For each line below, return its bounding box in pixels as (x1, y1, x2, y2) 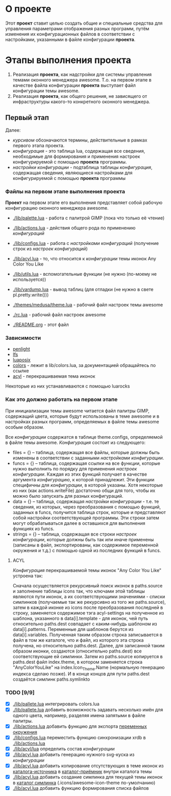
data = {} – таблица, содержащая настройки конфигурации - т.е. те (12, 498, 159, 504)
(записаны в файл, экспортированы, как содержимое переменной (12, 542, 159, 548)
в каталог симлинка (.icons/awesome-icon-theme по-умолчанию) (12, 780, 156, 786)
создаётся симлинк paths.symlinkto (12, 676, 90, 682)
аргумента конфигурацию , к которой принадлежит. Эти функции (12, 476, 155, 482)
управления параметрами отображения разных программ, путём (5, 25, 150, 31)
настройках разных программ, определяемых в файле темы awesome (5, 418, 159, 424)
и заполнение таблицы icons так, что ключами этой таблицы (12, 588, 145, 594)
